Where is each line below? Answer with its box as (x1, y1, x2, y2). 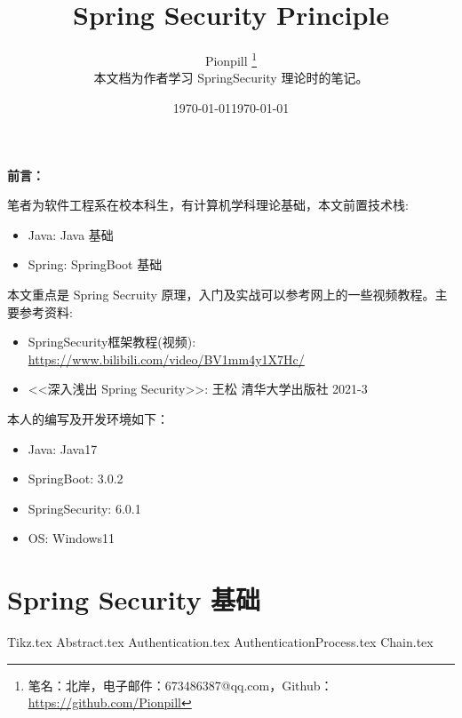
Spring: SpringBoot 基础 (28, 255, 163, 274)
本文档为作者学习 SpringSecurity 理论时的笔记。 (93, 68, 369, 87)
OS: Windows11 (28, 529, 115, 547)
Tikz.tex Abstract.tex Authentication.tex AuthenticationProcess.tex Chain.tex (7, 633, 434, 650)
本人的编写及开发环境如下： (7, 409, 169, 427)
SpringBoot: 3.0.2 (28, 469, 123, 488)
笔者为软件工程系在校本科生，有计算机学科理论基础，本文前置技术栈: (7, 195, 409, 214)
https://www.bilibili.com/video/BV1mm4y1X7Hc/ (28, 349, 305, 368)
